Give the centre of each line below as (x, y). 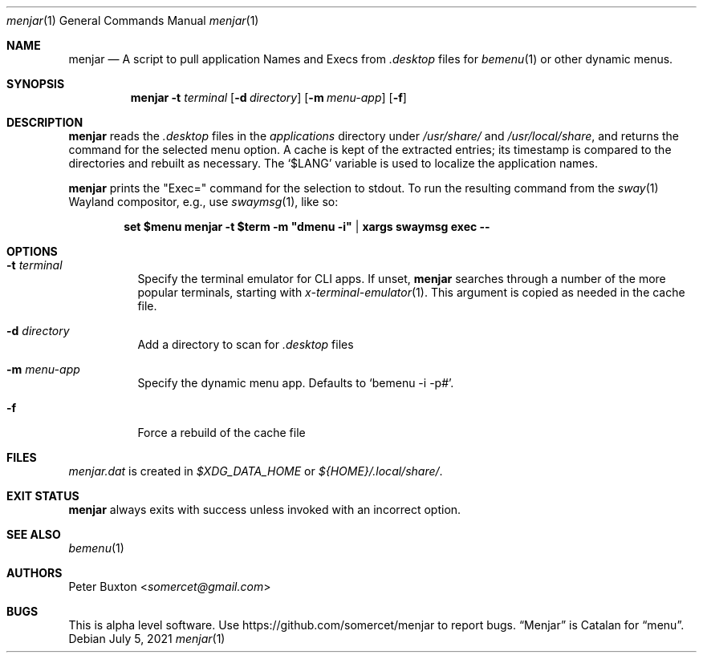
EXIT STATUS (43, 496)
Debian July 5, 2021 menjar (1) (147, 639)
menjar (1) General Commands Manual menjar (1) (133, 20)
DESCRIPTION (45, 122)
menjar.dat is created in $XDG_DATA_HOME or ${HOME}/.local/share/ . (256, 471)
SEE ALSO (34, 534)
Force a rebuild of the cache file (221, 433)
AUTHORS (35, 573)
